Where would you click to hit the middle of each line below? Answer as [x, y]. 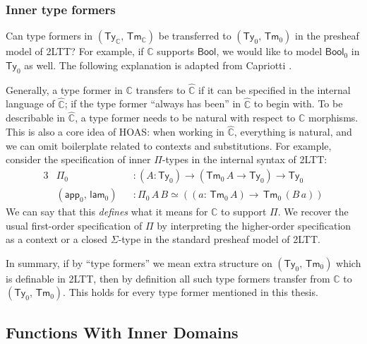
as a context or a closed [57, 239]
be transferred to [195, 36]
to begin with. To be [298, 103]
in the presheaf [327, 36]
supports [176, 51]
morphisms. [333, 118]
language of [30, 103]
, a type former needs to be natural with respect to [185, 118]
